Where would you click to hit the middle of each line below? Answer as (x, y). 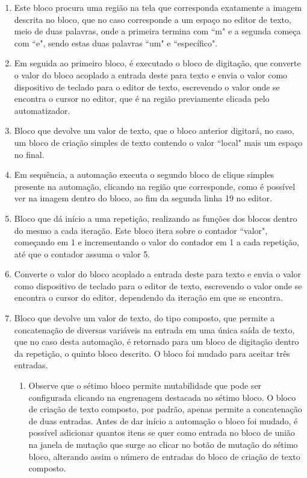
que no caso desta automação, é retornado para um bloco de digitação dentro (157, 341)
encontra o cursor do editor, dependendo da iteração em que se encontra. (148, 297)
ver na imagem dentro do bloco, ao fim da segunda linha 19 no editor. (143, 198)
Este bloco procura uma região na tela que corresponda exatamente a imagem (158, 7)
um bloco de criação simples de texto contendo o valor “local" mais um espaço (158, 142)
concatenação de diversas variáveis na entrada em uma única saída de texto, (154, 329)
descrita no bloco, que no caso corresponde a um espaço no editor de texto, (153, 19)
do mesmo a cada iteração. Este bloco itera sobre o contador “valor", (141, 230)
